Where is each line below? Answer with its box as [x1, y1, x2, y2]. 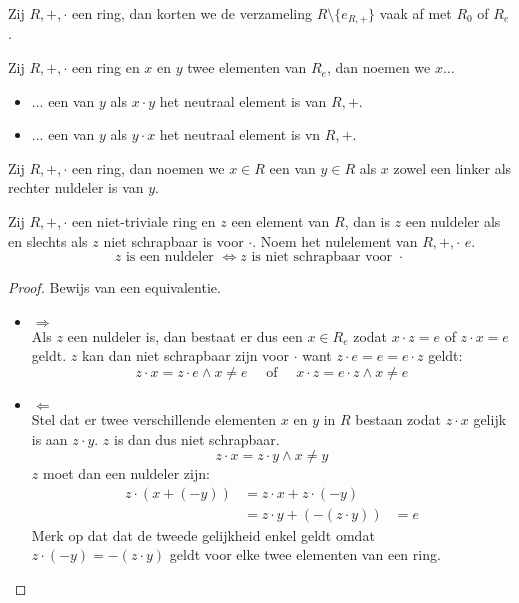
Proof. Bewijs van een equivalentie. [8, 277, 221, 298]
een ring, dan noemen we [71, 157, 225, 178]
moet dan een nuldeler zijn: [42, 463, 210, 484]
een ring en [71, 57, 140, 78]
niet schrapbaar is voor [103, 230, 244, 251]
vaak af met [379, 3, 452, 23]
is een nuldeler [125, 250, 214, 265]
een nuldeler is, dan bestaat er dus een [67, 325, 303, 346]
